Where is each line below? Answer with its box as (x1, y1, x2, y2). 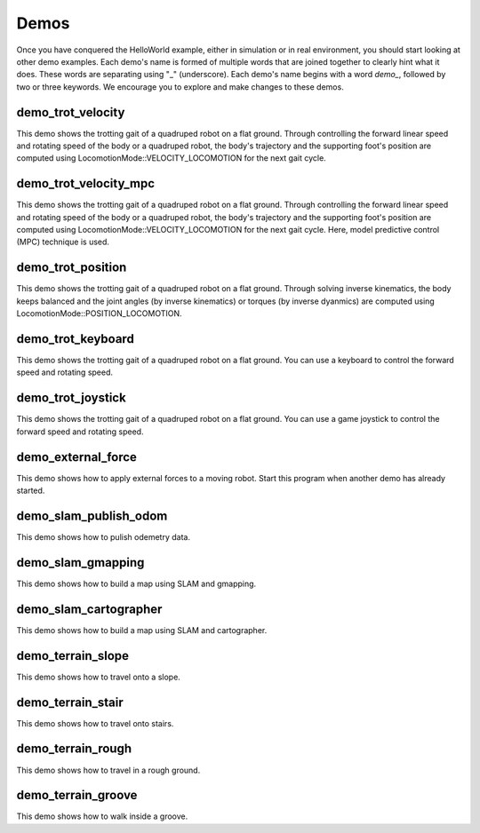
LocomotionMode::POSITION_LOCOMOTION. (16, 308, 182, 319)
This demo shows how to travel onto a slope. (16, 671, 181, 682)
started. (16, 485, 45, 496)
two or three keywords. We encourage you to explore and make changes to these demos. (16, 81, 344, 92)
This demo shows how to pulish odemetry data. (16, 531, 191, 542)
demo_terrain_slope (16, 648, 129, 663)
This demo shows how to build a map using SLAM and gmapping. (16, 578, 257, 589)
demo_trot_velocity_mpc (16, 176, 156, 191)
